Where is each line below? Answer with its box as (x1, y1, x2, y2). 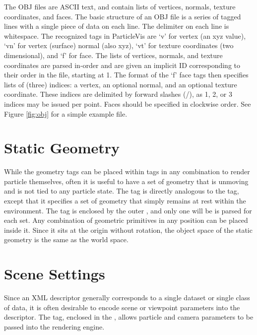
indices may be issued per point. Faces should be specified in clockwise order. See (4, 98, 251, 109)
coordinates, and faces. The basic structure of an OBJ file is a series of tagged (4, 11, 241, 21)
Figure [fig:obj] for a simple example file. (4, 108, 128, 119)
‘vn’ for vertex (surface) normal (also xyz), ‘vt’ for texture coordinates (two (4, 40, 234, 51)
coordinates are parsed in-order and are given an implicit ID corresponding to (4, 60, 240, 70)
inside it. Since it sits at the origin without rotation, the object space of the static (4, 224, 253, 235)
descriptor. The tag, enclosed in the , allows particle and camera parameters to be (4, 312, 254, 322)
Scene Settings (4, 264, 105, 284)
